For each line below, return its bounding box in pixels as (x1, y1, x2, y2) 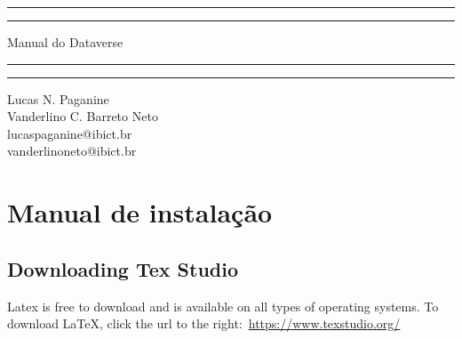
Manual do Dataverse (7, 33, 123, 51)
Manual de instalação (7, 194, 273, 230)
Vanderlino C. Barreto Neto (7, 107, 158, 125)
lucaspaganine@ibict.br (7, 124, 132, 142)
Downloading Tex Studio (7, 254, 239, 282)
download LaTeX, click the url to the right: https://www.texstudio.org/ (7, 314, 401, 333)
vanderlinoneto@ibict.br (7, 141, 137, 160)
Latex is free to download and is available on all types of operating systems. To (7, 296, 439, 315)
